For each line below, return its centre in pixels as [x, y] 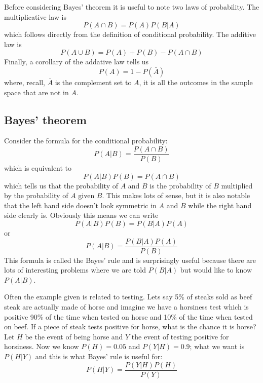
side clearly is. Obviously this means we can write [81, 215]
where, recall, [25, 82]
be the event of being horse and [74, 336]
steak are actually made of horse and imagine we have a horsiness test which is [126, 307]
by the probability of [36, 195]
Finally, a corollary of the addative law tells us [77, 62]
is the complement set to [93, 82]
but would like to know [216, 270]
